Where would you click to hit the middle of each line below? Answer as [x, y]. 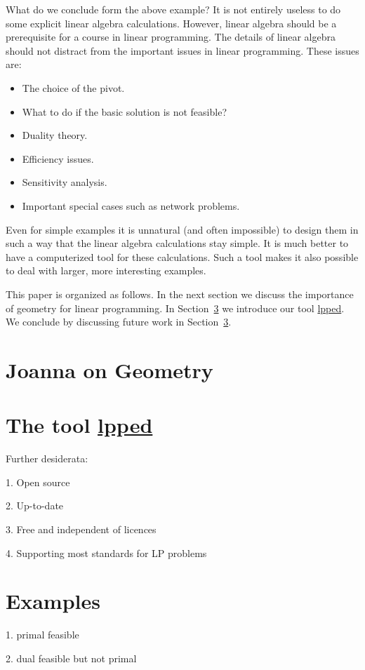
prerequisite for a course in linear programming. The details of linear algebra [171, 37]
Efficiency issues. [58, 158]
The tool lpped [79, 425]
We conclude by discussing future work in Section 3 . [119, 322]
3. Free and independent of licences [81, 529]
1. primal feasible [42, 635]
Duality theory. [55, 135]
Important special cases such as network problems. [131, 205]
